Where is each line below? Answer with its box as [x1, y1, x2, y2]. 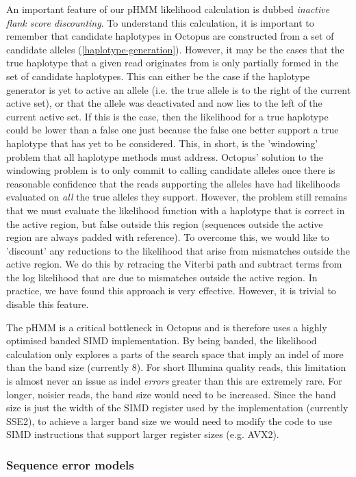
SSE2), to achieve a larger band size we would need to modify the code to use [6, 413, 332, 428]
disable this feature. [6, 297, 89, 311]
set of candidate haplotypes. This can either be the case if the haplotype [6, 68, 310, 83]
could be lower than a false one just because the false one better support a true [6, 123, 339, 137]
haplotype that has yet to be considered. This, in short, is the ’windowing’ [6, 136, 318, 150]
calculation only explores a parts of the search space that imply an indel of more [6, 346, 344, 361]
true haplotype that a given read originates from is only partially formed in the [6, 55, 339, 70]
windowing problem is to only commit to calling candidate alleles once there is [6, 163, 335, 177]
